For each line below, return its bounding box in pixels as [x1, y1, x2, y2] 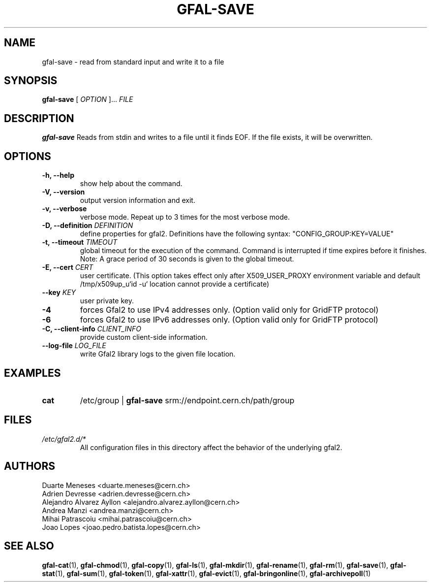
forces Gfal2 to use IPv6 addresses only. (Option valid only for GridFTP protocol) [80, 315, 378, 325]
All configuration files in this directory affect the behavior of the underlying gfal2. [80, 443, 342, 452]
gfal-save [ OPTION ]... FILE [42, 95, 133, 104]
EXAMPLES [4, 366, 61, 379]
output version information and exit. [80, 196, 195, 205]
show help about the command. [80, 179, 183, 188]
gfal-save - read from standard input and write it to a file [42, 57, 224, 66]
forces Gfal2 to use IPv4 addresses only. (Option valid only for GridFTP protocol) [80, 305, 379, 315]
